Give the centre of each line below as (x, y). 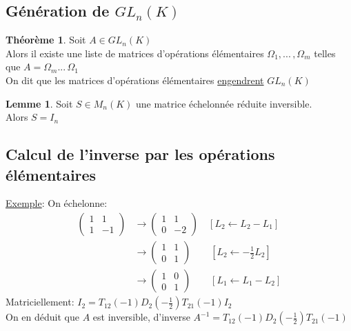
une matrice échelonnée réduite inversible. (224, 103)
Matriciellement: (40, 302)
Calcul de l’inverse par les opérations (140, 154)
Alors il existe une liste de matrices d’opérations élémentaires (135, 53)
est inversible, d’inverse (141, 317)
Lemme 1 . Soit (39, 103)
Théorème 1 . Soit (46, 40)
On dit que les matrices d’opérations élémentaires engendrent (135, 80)
